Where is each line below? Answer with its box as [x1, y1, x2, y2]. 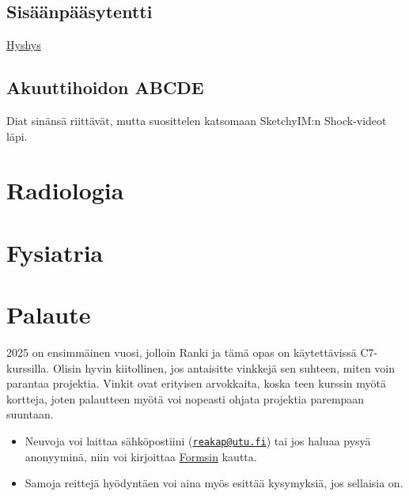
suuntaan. [6, 406, 54, 422]
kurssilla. [6, 359, 50, 376]
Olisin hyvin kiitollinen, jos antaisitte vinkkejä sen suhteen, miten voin [52, 359, 396, 376]
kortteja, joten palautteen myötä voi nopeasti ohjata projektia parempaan [6, 390, 365, 407]
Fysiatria [6, 236, 104, 268]
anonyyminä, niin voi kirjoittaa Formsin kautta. [25, 448, 257, 464]
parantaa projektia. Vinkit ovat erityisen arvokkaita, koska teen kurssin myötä [6, 375, 387, 392]
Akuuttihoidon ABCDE [6, 75, 204, 100]
